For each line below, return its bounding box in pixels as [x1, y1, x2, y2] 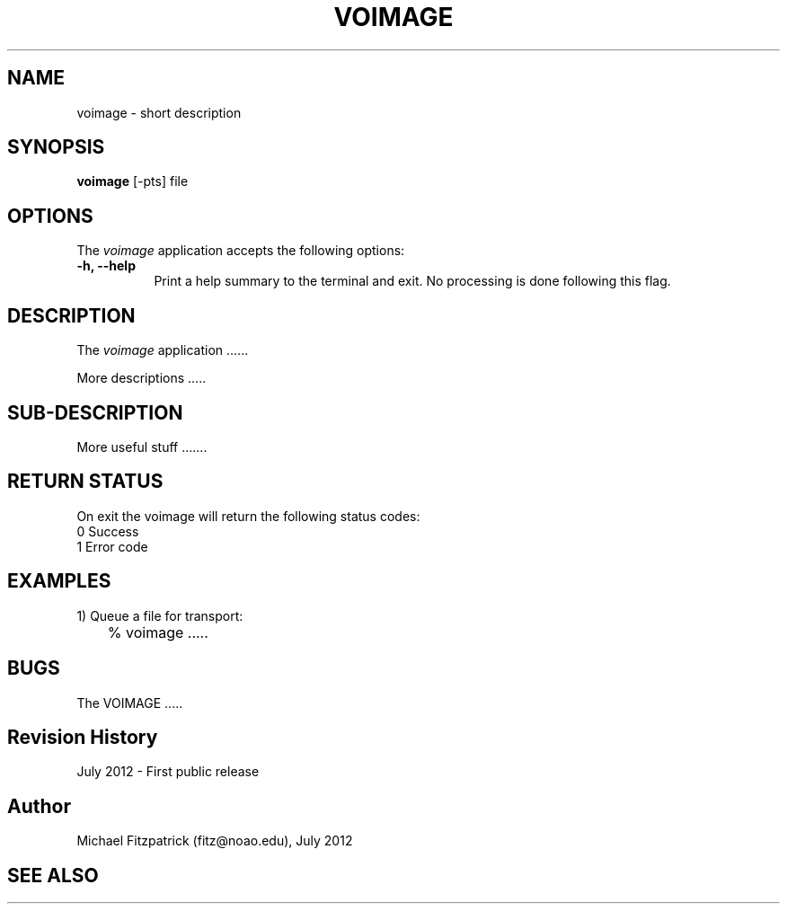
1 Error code [76, 538, 148, 554]
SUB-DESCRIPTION [7, 401, 183, 424]
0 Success [76, 523, 139, 539]
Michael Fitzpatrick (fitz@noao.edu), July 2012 [76, 833, 353, 849]
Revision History [7, 725, 158, 748]
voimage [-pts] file [76, 173, 189, 190]
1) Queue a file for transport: [76, 607, 243, 624]
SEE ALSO [7, 863, 99, 887]
